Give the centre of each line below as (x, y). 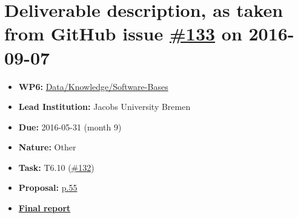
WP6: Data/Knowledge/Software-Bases (93, 86)
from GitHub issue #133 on (123, 34)
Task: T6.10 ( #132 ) (56, 167)
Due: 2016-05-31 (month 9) (70, 127)
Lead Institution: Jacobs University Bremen (104, 107)
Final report (45, 208)
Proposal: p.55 (48, 188)
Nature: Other (47, 147)
